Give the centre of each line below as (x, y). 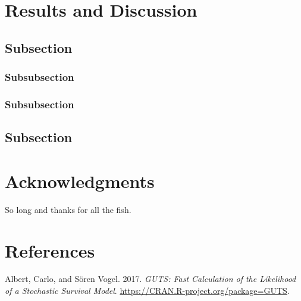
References (50, 250)
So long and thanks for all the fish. (68, 209)
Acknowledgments (80, 181)
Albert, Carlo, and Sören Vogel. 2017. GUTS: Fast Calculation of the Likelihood (150, 279)
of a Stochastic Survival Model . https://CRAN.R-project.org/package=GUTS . (147, 291)
